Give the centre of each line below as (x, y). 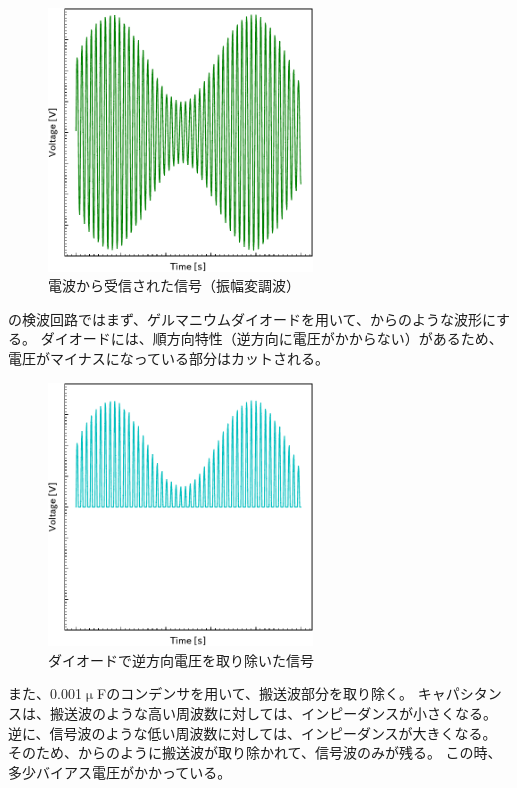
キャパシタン (459, 693)
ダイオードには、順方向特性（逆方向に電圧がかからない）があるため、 (271, 338)
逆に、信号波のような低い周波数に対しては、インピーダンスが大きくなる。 (252, 732)
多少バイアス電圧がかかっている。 (120, 771)
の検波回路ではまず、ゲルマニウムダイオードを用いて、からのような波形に (252, 318)
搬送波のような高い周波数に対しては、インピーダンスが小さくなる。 (273, 713)
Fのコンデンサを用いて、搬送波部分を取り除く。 (255, 693)
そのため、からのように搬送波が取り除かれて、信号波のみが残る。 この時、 (255, 752)
